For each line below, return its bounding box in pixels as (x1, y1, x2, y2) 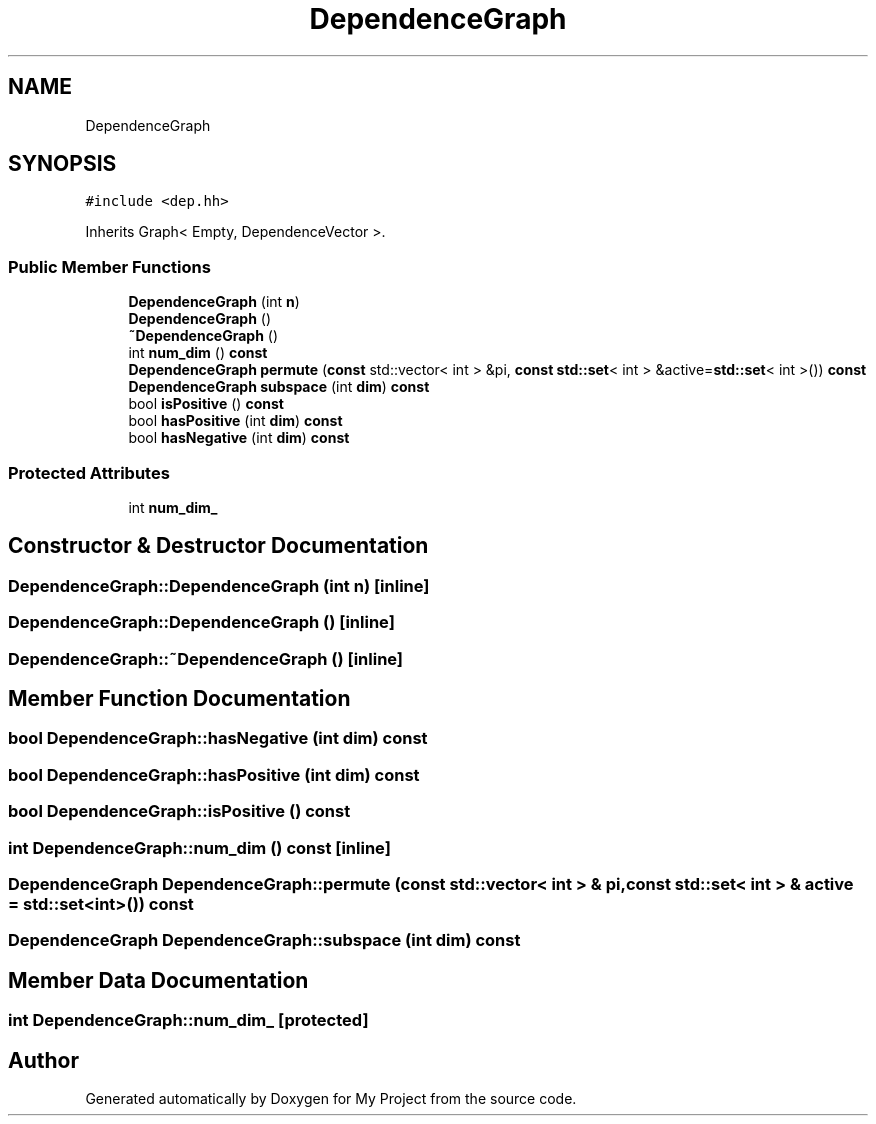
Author (8, 1047, 79, 1073)
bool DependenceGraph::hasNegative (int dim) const (8, 728, 428, 749)
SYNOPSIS (8, 151, 117, 177)
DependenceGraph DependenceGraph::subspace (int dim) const (8, 930, 521, 951)
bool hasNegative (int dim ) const (128, 429, 350, 447)
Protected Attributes (8, 462, 170, 483)
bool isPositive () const (128, 395, 284, 413)
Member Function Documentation (8, 685, 351, 711)
